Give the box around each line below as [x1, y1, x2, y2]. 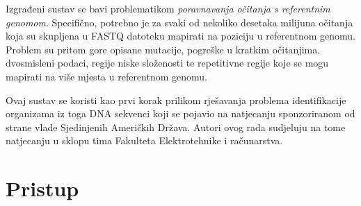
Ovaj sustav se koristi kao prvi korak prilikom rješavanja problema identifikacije [6, 92, 346, 107]
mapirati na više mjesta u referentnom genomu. [6, 69, 207, 83]
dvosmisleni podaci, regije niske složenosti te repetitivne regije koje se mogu [6, 55, 329, 70]
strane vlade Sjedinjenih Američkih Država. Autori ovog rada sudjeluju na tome [6, 119, 346, 134]
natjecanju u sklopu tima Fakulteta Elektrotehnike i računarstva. [6, 133, 283, 148]
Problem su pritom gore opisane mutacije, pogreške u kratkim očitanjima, [6, 42, 321, 56]
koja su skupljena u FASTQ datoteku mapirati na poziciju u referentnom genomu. [6, 28, 355, 43]
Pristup [6, 174, 79, 203]
